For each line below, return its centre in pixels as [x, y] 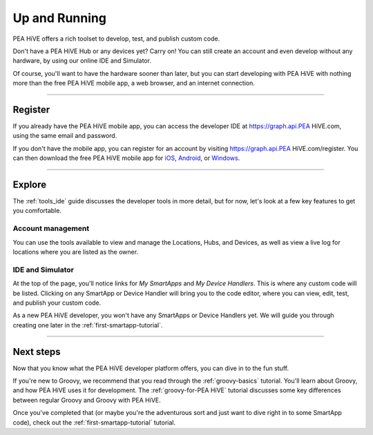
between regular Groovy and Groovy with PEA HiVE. [87, 400]
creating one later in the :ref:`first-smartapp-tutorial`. [88, 325]
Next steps [37, 352]
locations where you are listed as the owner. [75, 252]
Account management [51, 229]
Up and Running [60, 18]
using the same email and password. [65, 136]
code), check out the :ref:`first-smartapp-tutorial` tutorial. [94, 422]
